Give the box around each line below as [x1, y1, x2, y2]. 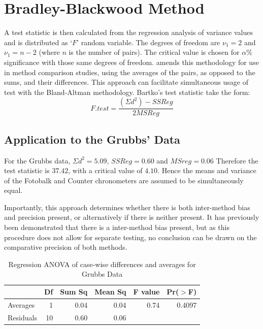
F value [133, 286, 160, 297]
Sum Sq [60, 286, 88, 297]
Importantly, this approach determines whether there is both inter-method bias [4, 202, 250, 212]
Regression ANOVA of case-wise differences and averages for [8, 258, 196, 269]
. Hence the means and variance [157, 165, 256, 176]
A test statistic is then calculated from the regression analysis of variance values [4, 27, 253, 38]
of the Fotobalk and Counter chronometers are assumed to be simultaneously [4, 175, 244, 185]
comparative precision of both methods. [4, 242, 127, 252]
